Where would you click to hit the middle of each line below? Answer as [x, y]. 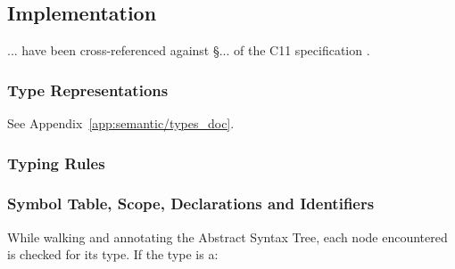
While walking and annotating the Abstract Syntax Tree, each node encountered [227, 236]
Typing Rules [56, 163]
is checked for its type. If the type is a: [113, 254]
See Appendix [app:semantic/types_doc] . [121, 123]
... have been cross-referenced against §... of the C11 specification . [189, 50]
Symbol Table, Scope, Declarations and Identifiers [191, 204]
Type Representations [88, 90]
